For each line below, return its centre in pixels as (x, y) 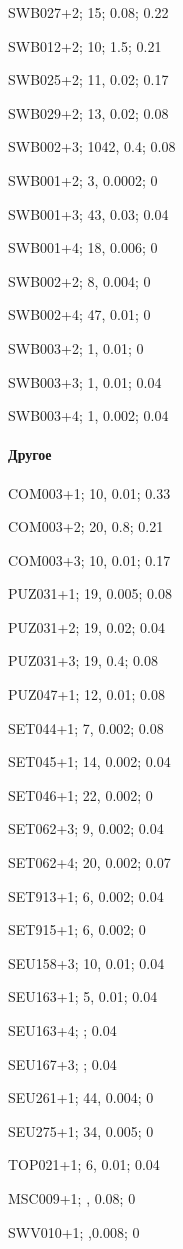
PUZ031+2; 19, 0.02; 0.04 (86, 626)
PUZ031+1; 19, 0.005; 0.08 (90, 593)
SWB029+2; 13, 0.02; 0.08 (88, 112)
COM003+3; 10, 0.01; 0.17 (89, 559)
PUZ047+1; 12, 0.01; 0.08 (86, 694)
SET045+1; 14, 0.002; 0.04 (89, 761)
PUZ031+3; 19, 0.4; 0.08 (83, 660)
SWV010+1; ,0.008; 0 (74, 1231)
